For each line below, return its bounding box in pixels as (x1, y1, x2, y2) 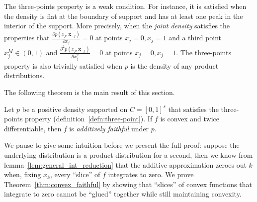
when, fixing (4, 169, 41, 180)
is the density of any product (130, 60, 219, 71)
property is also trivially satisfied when (4, 60, 123, 71)
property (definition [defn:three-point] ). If (25, 113, 153, 124)
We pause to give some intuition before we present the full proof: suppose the (4, 140, 240, 150)
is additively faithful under (69, 123, 149, 133)
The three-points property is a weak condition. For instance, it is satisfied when (4, 1, 247, 11)
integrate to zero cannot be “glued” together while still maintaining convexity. (4, 189, 242, 199)
